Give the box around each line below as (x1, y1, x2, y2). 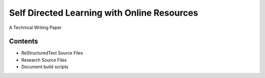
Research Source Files (21, 57, 67, 63)
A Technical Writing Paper (9, 25, 62, 30)
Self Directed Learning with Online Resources (9, 7, 198, 18)
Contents (9, 37, 38, 46)
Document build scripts (21, 64, 69, 70)
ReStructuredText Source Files (21, 50, 83, 56)
